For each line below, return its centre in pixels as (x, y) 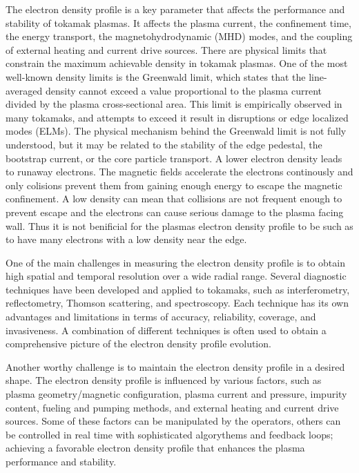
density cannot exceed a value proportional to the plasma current (184, 90)
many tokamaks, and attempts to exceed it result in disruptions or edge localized (177, 117)
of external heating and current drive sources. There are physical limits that (166, 49)
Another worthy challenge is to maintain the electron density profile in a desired (175, 366)
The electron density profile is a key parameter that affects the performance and (175, 9)
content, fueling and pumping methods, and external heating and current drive (172, 407)
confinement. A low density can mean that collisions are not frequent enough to (174, 199)
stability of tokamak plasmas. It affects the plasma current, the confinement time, (178, 22)
